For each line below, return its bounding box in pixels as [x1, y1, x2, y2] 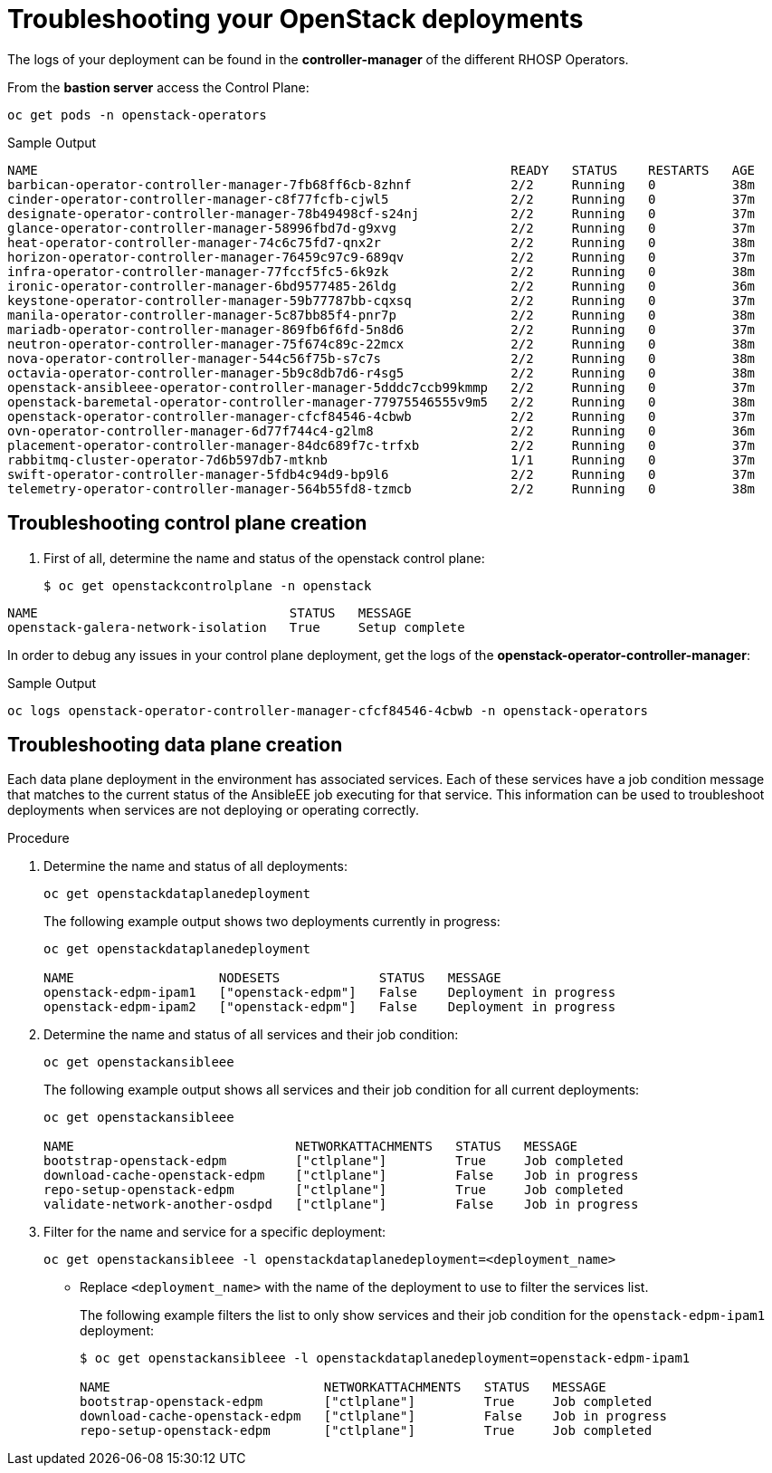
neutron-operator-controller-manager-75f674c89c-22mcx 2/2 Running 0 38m [7, 336, 756, 351]
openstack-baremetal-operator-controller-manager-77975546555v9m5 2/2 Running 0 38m [7, 394, 756, 409]
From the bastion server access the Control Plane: [7, 79, 310, 95]
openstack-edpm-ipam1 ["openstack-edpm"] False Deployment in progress [43, 985, 616, 1000]
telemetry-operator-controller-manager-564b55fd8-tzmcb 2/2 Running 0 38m [7, 481, 756, 496]
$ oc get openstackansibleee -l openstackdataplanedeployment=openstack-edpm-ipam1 [80, 1351, 691, 1366]
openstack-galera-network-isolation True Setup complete [7, 619, 465, 635]
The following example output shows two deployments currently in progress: [43, 913, 500, 930]
